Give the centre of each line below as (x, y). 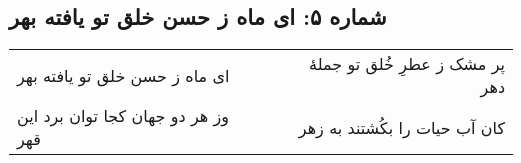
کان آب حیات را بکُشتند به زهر (401, 127)
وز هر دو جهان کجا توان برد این (123, 116)
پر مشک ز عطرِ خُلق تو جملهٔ (407, 64)
